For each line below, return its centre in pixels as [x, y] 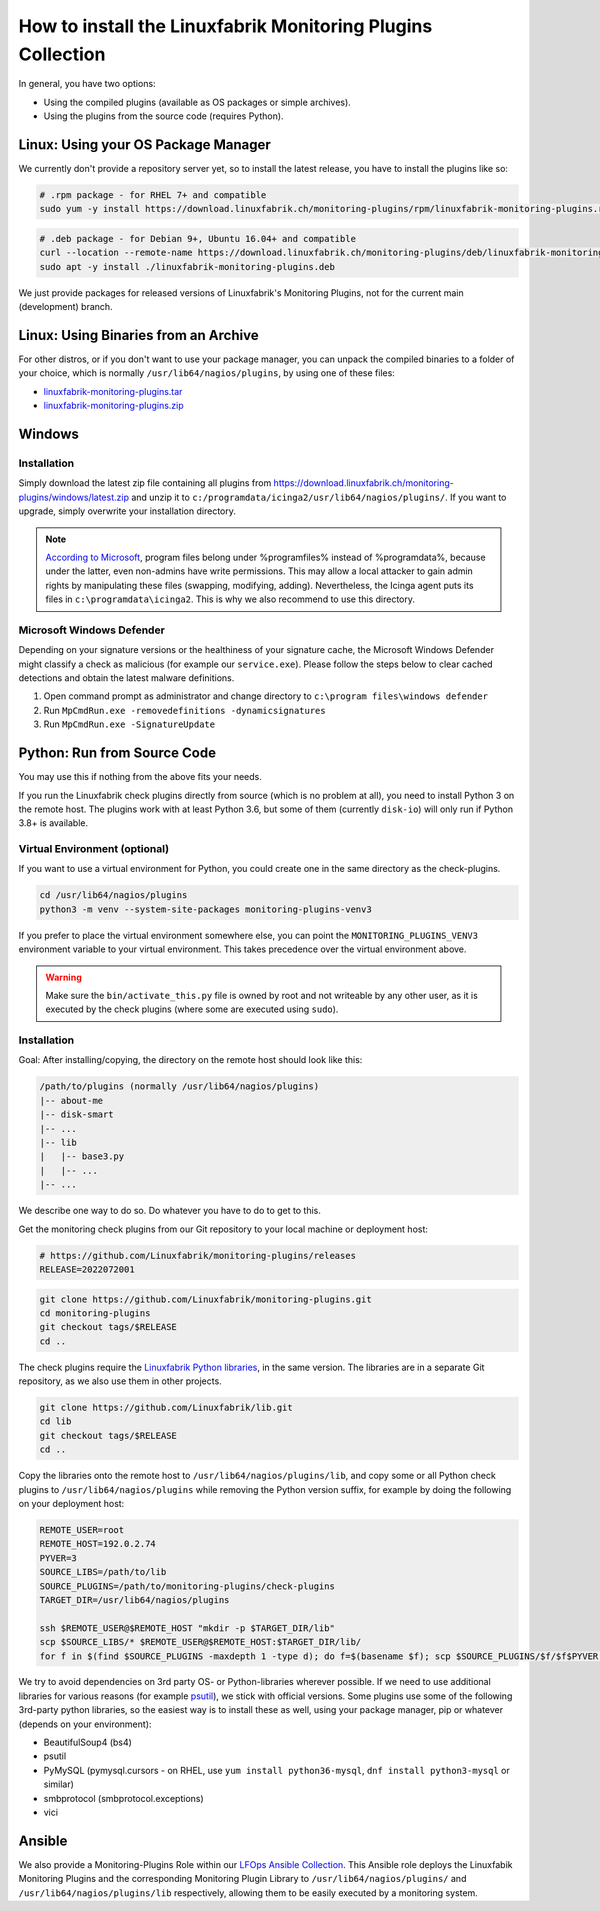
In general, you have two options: [87, 84]
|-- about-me [71, 1100]
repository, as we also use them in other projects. [120, 1381]
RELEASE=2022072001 [87, 1269]
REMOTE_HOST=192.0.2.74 [98, 1544]
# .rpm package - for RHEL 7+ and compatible [153, 195]
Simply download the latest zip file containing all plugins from [145, 483]
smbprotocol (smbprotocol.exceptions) [123, 1798]
